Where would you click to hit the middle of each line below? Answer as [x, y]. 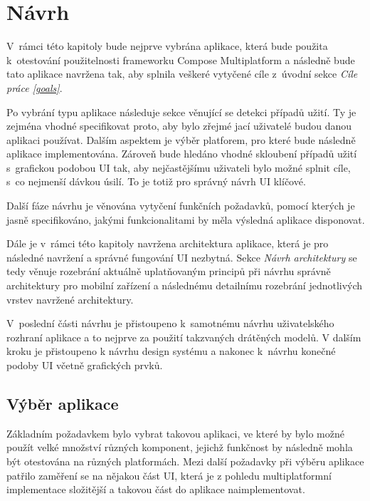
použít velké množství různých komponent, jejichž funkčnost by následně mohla [180, 447]
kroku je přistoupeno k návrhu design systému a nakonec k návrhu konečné [171, 351]
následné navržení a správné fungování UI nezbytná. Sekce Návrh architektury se [182, 257]
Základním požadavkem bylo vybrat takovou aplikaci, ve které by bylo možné [175, 433]
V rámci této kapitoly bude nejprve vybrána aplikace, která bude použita [167, 46]
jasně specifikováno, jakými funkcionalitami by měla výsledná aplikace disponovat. [186, 219]
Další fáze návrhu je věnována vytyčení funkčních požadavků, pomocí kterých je [181, 206]
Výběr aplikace [63, 403]
